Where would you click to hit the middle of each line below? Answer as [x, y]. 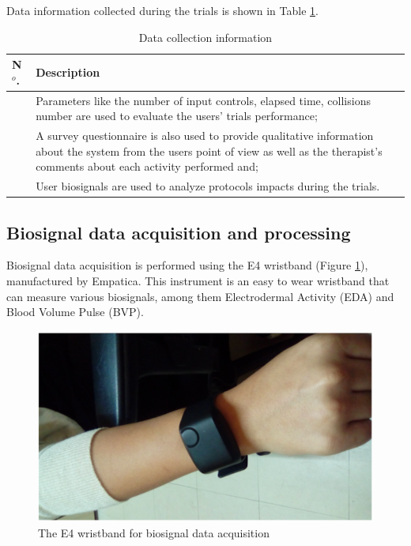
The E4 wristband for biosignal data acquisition [154, 532]
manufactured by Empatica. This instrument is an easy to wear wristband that [198, 280]
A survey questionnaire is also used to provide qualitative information [205, 136]
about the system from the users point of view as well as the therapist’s [209, 151]
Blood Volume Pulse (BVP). [75, 312]
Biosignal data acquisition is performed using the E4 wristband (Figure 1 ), [187, 265]
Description [68, 72]
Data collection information [205, 37]
